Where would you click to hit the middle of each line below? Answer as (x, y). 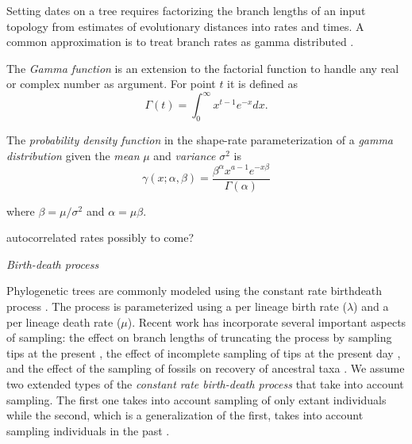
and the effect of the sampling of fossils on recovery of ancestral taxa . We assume (206, 368)
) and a (371, 306)
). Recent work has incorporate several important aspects (267, 322)
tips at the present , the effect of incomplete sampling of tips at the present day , (204, 352)
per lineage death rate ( (64, 322)
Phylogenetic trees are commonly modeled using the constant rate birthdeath (194, 291)
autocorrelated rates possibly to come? (100, 237)
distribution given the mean (73, 155)
